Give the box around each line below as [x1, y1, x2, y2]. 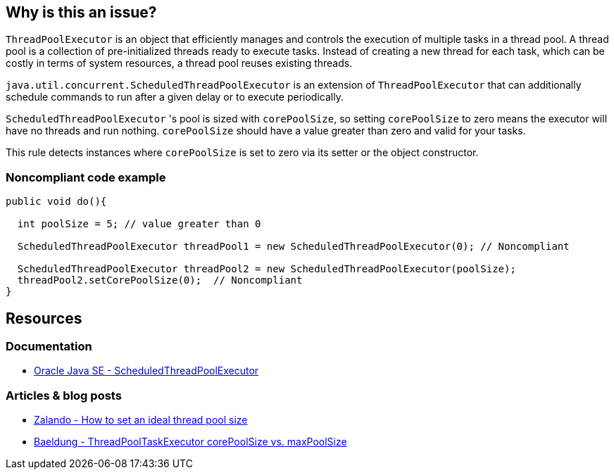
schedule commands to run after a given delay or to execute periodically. [6, 91, 344, 103]
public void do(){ [6, 196, 107, 208]
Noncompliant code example [6, 170, 166, 184]
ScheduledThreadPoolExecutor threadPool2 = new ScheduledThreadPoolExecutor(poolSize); [17, 263, 516, 275]
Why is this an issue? [6, 4, 157, 21]
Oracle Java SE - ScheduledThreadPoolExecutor [34, 365, 259, 377]
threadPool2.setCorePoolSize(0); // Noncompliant [17, 274, 303, 286]
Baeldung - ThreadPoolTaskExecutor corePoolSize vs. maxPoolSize [34, 436, 347, 448]
